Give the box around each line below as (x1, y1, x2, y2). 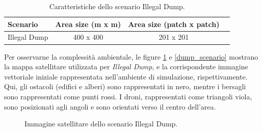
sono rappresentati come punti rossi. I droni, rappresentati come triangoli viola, (4, 91, 252, 101)
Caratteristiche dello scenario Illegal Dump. (49, 1, 185, 11)
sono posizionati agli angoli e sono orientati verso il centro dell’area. (4, 101, 216, 112)
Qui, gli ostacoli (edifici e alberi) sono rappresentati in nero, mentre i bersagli (4, 81, 246, 92)
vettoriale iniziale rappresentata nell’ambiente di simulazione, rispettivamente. (4, 71, 248, 82)
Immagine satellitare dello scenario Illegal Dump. (24, 118, 178, 129)
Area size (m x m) (55, 18, 121, 29)
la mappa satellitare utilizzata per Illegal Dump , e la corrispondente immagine (4, 61, 248, 72)
